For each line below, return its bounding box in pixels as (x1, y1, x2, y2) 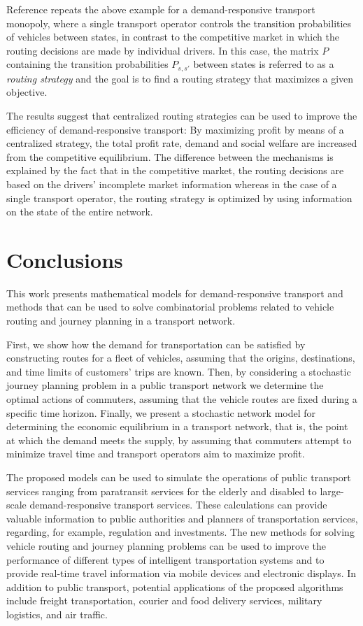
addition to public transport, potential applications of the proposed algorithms (6, 579, 343, 594)
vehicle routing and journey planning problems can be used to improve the (6, 538, 326, 553)
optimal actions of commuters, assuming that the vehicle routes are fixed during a (6, 392, 357, 406)
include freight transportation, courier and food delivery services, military (6, 593, 322, 608)
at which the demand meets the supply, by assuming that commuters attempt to (6, 432, 352, 447)
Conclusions (6, 245, 123, 273)
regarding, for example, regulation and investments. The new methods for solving (6, 525, 355, 539)
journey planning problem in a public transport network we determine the (6, 378, 324, 392)
